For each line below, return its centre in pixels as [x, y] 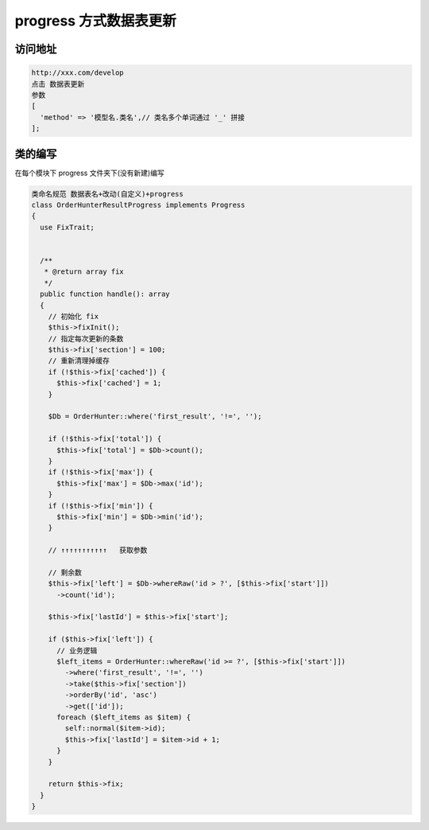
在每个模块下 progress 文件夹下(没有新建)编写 [89, 173]
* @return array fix [84, 272]
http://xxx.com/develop [78, 73]
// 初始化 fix [73, 316]
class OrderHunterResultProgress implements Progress [138, 205]
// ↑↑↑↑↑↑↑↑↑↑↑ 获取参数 [98, 550]
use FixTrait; [68, 227]
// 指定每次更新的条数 [86, 339]
